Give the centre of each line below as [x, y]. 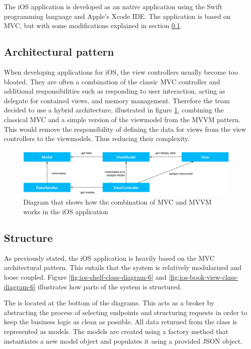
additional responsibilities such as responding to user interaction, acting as [115, 91]
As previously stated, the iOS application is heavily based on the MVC [109, 258]
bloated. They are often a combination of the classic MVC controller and [112, 81]
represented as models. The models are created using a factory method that [116, 331]
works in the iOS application [66, 212]
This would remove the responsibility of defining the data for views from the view [125, 129]
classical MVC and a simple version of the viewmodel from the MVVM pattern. [122, 119]
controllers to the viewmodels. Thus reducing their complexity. [97, 138]
